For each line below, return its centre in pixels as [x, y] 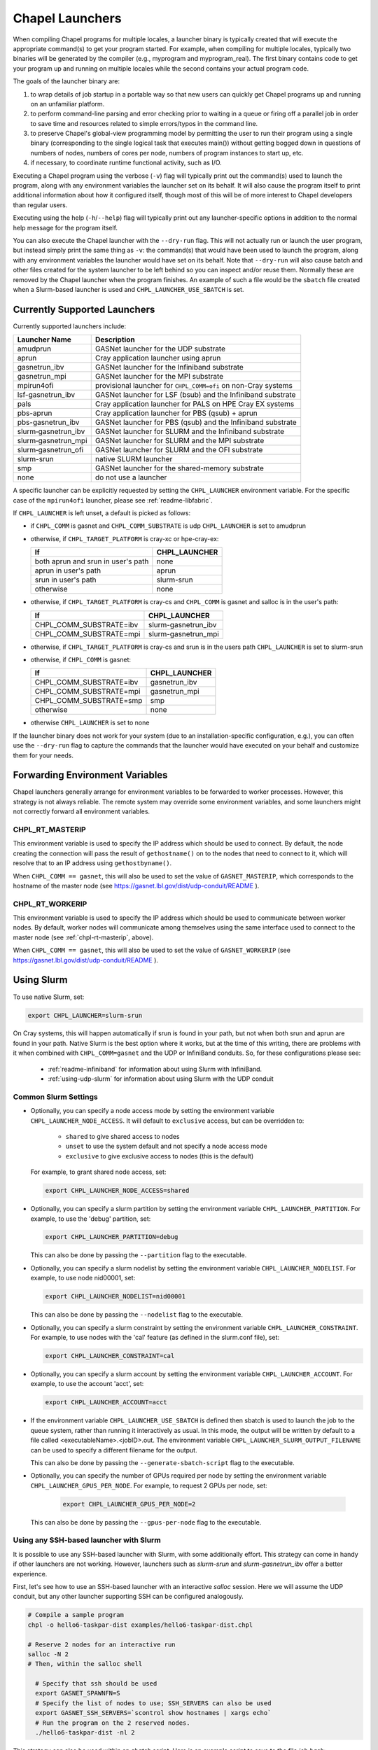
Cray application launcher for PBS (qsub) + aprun [176, 413]
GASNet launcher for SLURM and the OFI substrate [179, 450]
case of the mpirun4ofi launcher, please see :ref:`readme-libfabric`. [113, 500]
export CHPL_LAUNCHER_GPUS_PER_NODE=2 [129, 1504]
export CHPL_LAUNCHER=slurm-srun [85, 1015]
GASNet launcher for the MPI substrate [159, 377]
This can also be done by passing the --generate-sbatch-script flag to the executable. [163, 1462]
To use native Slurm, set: [49, 997]
